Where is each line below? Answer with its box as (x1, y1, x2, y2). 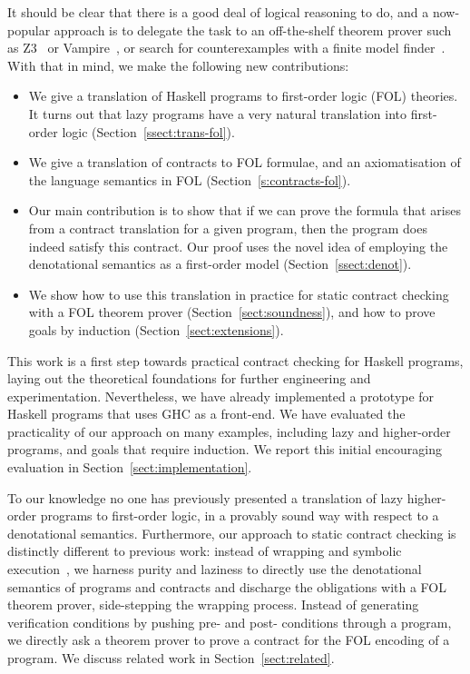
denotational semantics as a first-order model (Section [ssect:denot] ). (28, 254, 412, 273)
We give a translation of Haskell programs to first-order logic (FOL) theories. (28, 86, 458, 105)
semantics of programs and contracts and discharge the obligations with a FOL (7, 577, 446, 596)
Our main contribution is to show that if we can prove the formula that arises (28, 201, 461, 220)
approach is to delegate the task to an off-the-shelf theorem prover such (54, 20, 452, 39)
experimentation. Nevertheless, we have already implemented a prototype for (7, 386, 435, 405)
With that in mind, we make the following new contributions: (7, 55, 349, 74)
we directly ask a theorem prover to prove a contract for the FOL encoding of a (7, 630, 450, 649)
